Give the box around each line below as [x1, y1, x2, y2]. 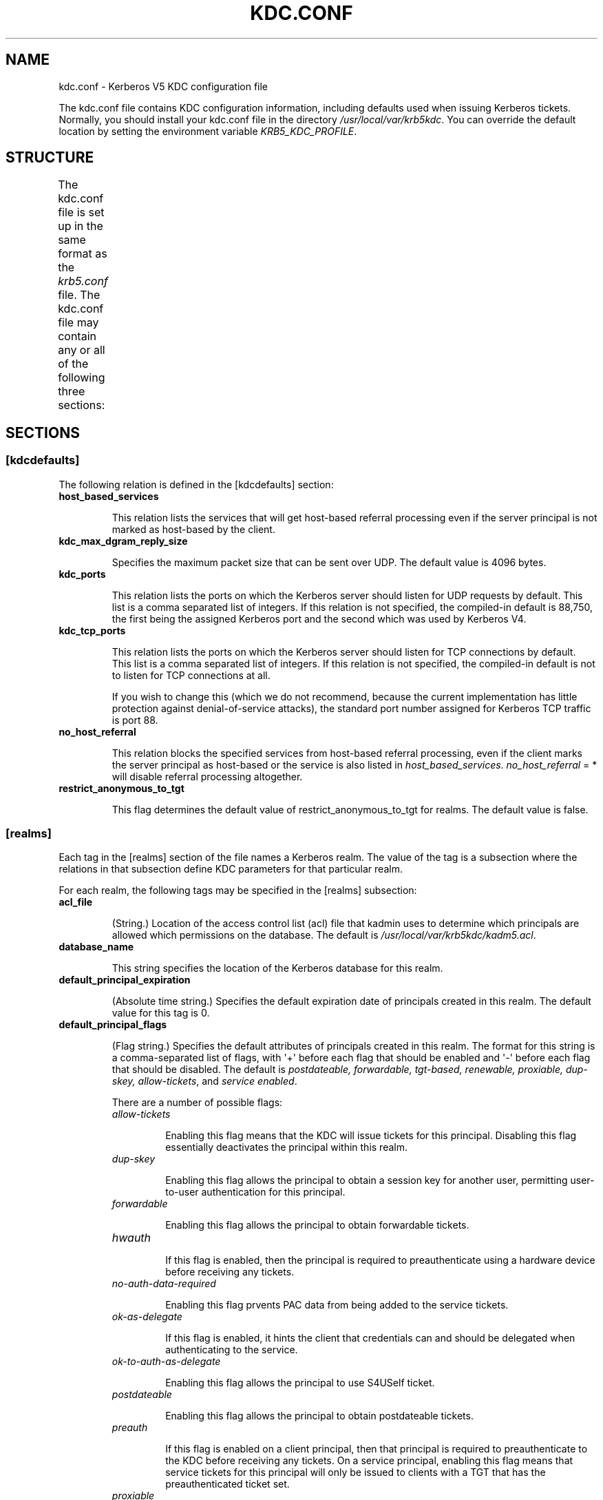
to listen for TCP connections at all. [112, 669, 271, 681]
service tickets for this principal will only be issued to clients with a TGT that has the [165, 1466, 546, 1479]
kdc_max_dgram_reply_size [59, 534, 188, 547]
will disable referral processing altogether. [112, 770, 303, 782]
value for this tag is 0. [112, 1007, 210, 1019]
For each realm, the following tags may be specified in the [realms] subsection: [59, 884, 417, 897]
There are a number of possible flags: [112, 1096, 283, 1109]
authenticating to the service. [165, 1344, 298, 1356]
